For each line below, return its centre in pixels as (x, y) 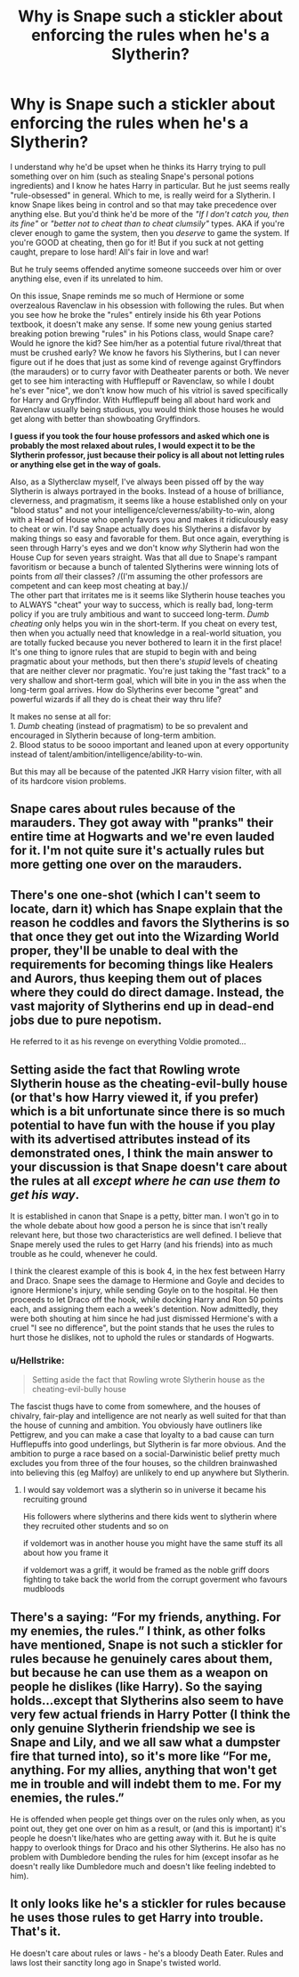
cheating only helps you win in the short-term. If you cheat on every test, (144, 623)
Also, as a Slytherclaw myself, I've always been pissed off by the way (137, 482)
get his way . (44, 1195)
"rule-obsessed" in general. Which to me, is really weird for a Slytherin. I (143, 195)
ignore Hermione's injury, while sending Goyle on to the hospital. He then (144, 1290)
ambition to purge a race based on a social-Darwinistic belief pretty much (145, 1454)
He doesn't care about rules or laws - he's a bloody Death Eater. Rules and (147, 1953)
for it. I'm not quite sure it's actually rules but (137, 851)
